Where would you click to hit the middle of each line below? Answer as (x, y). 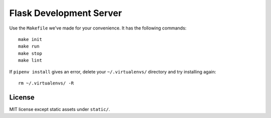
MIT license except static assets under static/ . (60, 109)
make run (29, 46)
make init (30, 39)
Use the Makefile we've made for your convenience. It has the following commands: (98, 28)
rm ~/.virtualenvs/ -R (46, 83)
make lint (30, 60)
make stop (30, 53)
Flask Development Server (66, 13)
